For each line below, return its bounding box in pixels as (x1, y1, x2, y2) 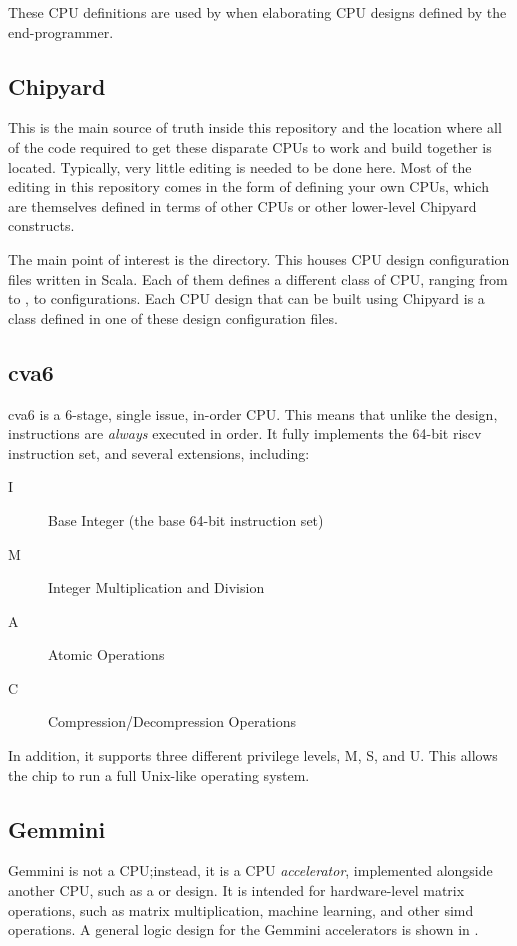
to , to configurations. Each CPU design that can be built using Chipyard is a (8, 288, 485, 309)
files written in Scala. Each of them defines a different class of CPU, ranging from (8, 268, 508, 289)
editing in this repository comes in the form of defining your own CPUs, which (8, 176, 489, 197)
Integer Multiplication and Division (48, 577, 265, 598)
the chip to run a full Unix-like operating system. (8, 764, 310, 785)
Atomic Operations (48, 644, 165, 665)
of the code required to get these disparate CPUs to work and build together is (8, 136, 492, 157)
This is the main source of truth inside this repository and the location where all (8, 117, 502, 138)
